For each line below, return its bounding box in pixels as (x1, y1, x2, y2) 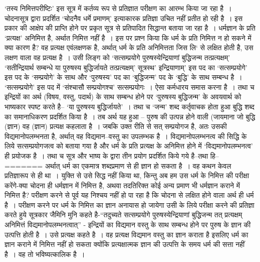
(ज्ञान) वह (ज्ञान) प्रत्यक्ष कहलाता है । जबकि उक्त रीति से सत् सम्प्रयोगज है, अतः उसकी (5, 121, 227, 132)
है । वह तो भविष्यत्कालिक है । (5, 248, 85, 259)
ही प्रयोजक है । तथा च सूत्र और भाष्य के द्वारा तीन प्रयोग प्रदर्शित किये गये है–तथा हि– (5, 150, 219, 161)
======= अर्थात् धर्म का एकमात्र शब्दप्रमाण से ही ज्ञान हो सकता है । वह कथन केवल (5, 160, 231, 171)
